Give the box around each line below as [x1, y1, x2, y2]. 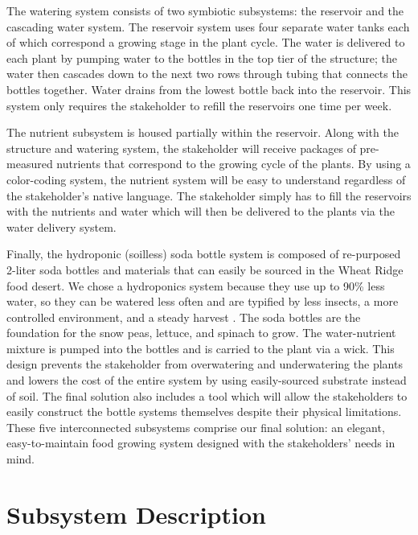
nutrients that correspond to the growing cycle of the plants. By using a [56, 155, 411, 172]
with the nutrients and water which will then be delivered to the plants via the [6, 203, 395, 220]
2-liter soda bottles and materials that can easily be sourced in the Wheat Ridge [6, 261, 404, 278]
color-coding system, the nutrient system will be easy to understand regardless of [6, 171, 406, 187]
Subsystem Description [6, 497, 266, 530]
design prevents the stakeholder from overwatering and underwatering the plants [6, 356, 403, 372]
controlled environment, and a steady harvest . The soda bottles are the [6, 308, 361, 325]
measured [6, 155, 53, 172]
